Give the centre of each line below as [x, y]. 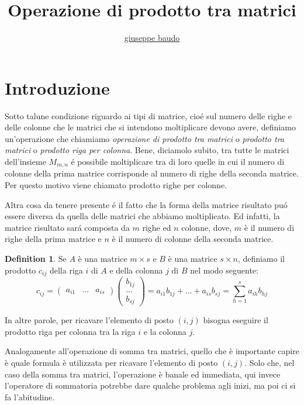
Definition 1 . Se [36, 259]
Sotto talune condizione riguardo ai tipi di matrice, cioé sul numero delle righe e [148, 115]
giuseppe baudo [152, 38]
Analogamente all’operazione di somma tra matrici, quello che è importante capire [152, 351]
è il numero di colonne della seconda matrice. [193, 239]
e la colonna [165, 331]
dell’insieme [25, 162]
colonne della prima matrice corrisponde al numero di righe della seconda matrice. [152, 173]
